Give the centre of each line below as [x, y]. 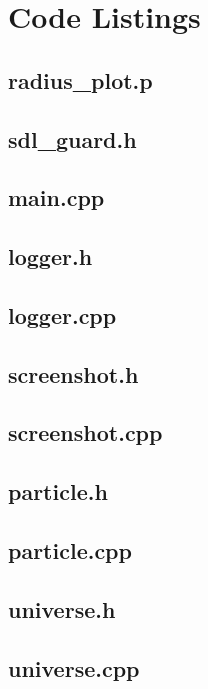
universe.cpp [74, 667]
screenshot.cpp [85, 432]
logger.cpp [62, 314]
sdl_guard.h [72, 138]
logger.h [50, 256]
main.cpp [56, 197]
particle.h [58, 491]
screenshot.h [73, 373]
